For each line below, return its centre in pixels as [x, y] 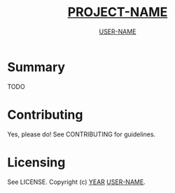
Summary [36, 67]
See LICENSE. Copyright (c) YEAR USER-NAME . [76, 182]
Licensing [36, 162]
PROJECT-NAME [118, 12]
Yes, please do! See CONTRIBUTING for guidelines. [82, 134]
